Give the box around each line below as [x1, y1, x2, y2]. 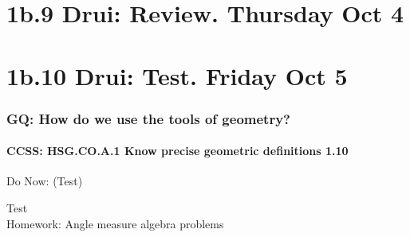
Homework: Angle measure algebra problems [6, 215, 224, 231]
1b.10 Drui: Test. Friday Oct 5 [6, 59, 348, 91]
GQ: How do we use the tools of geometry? [6, 108, 290, 128]
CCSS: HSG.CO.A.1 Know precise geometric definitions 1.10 [6, 142, 349, 159]
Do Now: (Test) [6, 173, 83, 189]
